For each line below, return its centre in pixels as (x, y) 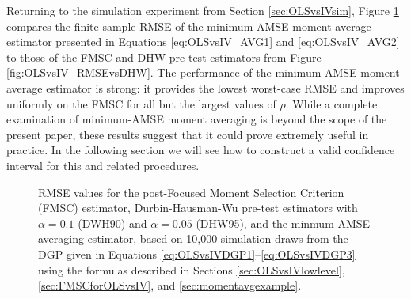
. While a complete (331, 103)
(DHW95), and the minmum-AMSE (283, 223)
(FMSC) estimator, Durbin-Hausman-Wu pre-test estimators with (198, 208)
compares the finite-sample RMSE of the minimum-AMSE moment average (189, 26)
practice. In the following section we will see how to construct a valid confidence (201, 150)
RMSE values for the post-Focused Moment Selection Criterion (191, 192)
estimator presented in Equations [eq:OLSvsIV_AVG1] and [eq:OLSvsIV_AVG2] (203, 42)
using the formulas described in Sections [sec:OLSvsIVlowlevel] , (192, 269)
